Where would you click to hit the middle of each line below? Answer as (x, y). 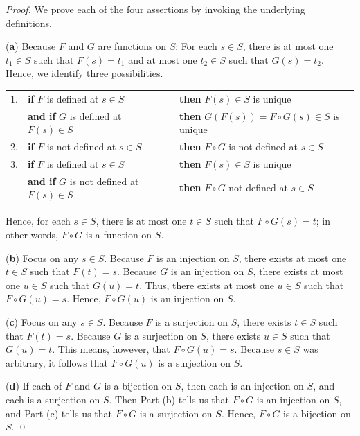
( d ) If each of (34, 386)
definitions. (29, 23)
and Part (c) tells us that (59, 413)
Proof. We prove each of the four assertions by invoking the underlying (155, 9)
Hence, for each (38, 221)
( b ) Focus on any (42, 258)
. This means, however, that (111, 349)
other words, (32, 234)
